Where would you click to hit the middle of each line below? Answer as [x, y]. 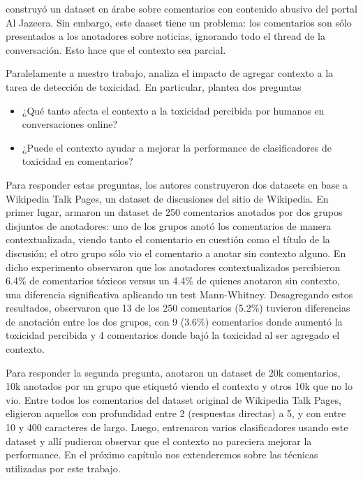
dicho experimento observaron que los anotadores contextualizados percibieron [173, 267]
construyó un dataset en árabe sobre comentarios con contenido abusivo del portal [181, 8]
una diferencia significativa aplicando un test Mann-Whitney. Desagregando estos [179, 294]
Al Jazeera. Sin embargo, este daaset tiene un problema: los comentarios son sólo [179, 22]
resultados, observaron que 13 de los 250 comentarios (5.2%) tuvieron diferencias [178, 308]
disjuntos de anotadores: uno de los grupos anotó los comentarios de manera [169, 225]
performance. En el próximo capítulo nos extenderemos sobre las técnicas [162, 454]
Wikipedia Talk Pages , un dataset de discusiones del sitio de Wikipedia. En [167, 198]
